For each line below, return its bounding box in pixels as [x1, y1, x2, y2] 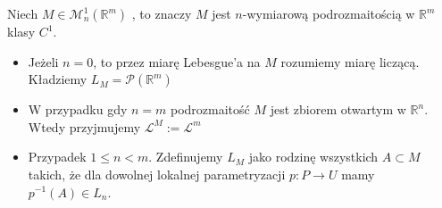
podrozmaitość [171, 100, 250, 119]
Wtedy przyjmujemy [28, 117, 141, 136]
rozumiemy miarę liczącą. [280, 52, 420, 71]
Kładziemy [28, 70, 88, 88]
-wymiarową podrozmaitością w [242, 4, 415, 22]
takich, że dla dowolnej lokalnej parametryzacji [28, 164, 286, 183]
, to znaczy [131, 4, 192, 22]
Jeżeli [28, 52, 59, 71]
